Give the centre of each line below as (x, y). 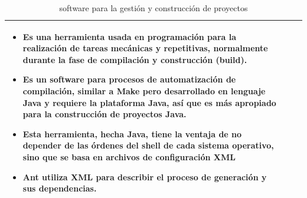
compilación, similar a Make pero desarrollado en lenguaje (144, 90)
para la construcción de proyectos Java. (104, 114)
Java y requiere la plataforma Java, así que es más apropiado (149, 102)
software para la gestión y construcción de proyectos (153, 8)
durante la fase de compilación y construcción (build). (135, 59)
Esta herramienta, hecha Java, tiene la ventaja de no (132, 133)
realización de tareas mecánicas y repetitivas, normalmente (145, 48)
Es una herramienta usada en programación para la (129, 36)
